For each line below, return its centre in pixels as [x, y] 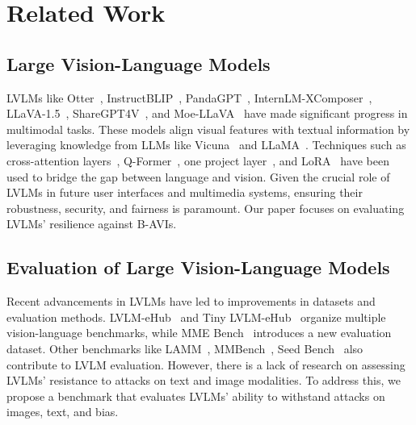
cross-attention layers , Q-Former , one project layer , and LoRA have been [198, 160]
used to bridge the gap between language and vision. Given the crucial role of [198, 176]
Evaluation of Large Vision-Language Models [198, 267]
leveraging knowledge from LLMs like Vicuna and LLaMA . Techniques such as [206, 145]
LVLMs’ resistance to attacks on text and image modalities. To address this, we [204, 380]
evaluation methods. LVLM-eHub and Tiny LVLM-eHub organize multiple [196, 317]
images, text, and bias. [63, 412]
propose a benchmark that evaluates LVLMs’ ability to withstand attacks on [196, 396]
